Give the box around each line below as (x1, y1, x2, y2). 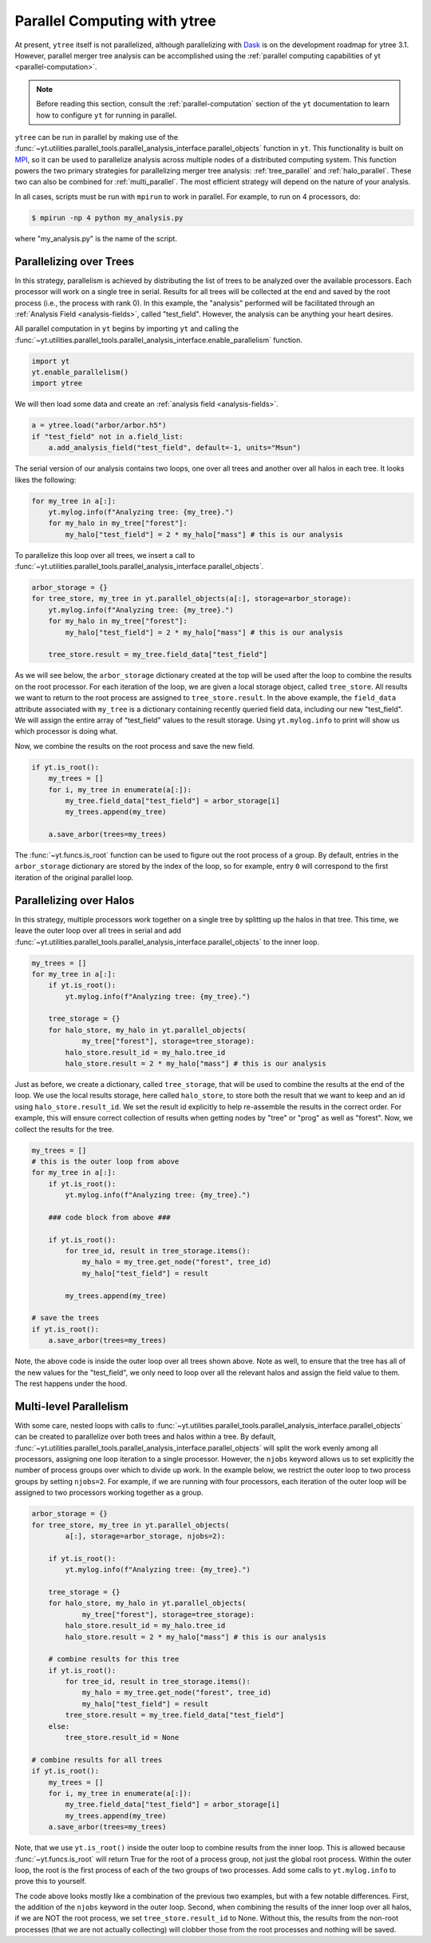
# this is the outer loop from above (31, 1157, 180, 1166)
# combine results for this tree (48, 1654, 180, 1664)
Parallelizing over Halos (14, 894, 135, 907)
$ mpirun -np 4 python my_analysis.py (31, 213, 184, 222)
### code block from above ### (48, 1212, 171, 1222)
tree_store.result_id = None (65, 1733, 180, 1742)
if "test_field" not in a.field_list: (31, 432, 184, 441)
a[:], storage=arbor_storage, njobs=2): (65, 1531, 226, 1540)
